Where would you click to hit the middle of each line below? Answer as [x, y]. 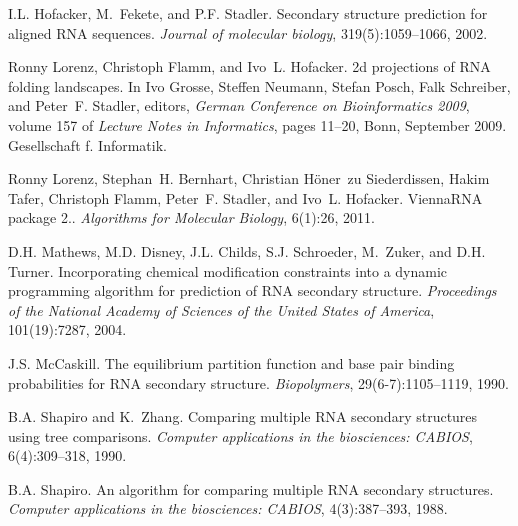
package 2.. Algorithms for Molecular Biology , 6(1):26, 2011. [191, 217]
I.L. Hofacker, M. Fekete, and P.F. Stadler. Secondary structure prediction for [248, 13]
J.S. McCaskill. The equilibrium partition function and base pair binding [231, 362]
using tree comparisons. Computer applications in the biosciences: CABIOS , [240, 435]
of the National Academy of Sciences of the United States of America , [221, 309]
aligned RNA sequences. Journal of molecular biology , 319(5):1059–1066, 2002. [248, 32]
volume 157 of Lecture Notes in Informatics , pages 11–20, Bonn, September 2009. [257, 124]
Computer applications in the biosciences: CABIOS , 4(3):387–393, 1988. [228, 508]
